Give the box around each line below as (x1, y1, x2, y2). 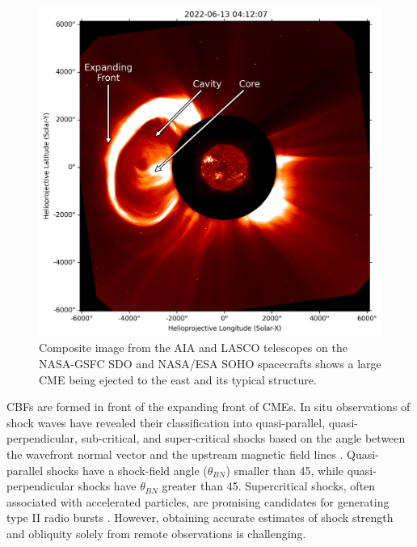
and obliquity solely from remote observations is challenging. (6, 524, 306, 541)
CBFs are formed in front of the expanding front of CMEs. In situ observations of (6, 398, 411, 415)
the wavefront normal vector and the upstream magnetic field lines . (6, 446, 343, 462)
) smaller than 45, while (225, 461, 343, 478)
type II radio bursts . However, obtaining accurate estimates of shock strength (6, 509, 394, 526)
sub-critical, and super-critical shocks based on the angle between (81, 430, 406, 447)
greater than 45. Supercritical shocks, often (162, 477, 376, 494)
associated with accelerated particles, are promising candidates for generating (6, 493, 390, 510)
